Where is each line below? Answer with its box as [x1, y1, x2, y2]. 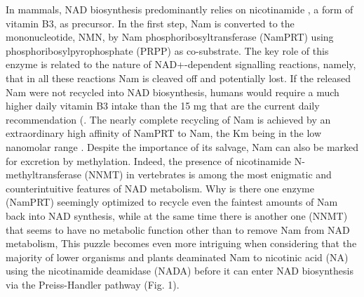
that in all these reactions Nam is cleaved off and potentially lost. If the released [6, 70, 351, 85]
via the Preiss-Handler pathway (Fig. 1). [6, 277, 180, 291]
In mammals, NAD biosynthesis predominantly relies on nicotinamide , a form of [6, 2, 353, 16]
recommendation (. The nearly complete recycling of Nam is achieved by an [6, 112, 331, 126]
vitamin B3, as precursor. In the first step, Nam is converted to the [6, 15, 295, 30]
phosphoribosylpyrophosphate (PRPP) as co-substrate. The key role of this [6, 43, 329, 58]
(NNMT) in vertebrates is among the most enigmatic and [84, 167, 332, 182]
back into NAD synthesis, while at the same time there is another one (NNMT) [6, 208, 348, 223]
